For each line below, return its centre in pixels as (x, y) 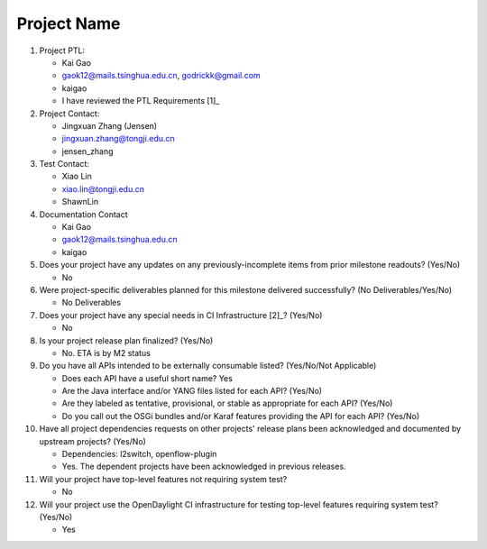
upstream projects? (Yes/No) (92, 441)
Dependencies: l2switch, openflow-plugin (139, 454)
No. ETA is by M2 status (106, 352)
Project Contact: (69, 114)
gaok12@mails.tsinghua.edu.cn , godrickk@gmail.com (161, 76)
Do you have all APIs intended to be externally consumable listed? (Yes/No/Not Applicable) (208, 366)
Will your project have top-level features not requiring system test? (163, 479)
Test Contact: (64, 164)
